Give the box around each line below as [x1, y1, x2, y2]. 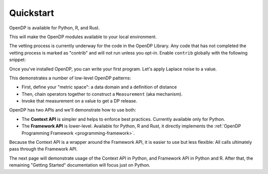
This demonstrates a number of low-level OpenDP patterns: [9, 75, 132, 81]
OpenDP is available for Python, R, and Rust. [9, 25, 100, 31]
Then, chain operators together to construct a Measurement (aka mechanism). [21, 91, 183, 97]
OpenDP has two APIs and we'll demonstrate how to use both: [9, 107, 136, 113]
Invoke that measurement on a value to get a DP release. [21, 98, 137, 104]
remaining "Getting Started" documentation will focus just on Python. [9, 162, 151, 168]
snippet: [9, 57, 26, 63]
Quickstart [9, 7, 55, 18]
